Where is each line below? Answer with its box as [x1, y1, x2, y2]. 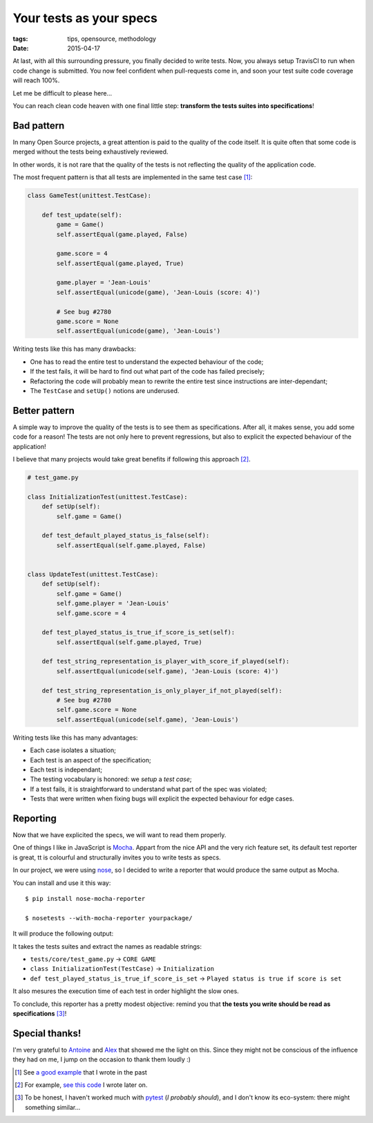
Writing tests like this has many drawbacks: [12, 345, 136, 353]
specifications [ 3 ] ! [12, 1009, 67, 1017]
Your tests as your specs [12, 10, 158, 26]
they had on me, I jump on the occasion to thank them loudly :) [12, 1055, 191, 1063]
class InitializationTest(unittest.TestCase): [27, 493, 188, 501]
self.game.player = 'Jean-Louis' [56, 599, 170, 608]
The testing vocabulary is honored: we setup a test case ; [30, 775, 193, 783]
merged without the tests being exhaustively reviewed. [12, 147, 169, 156]
